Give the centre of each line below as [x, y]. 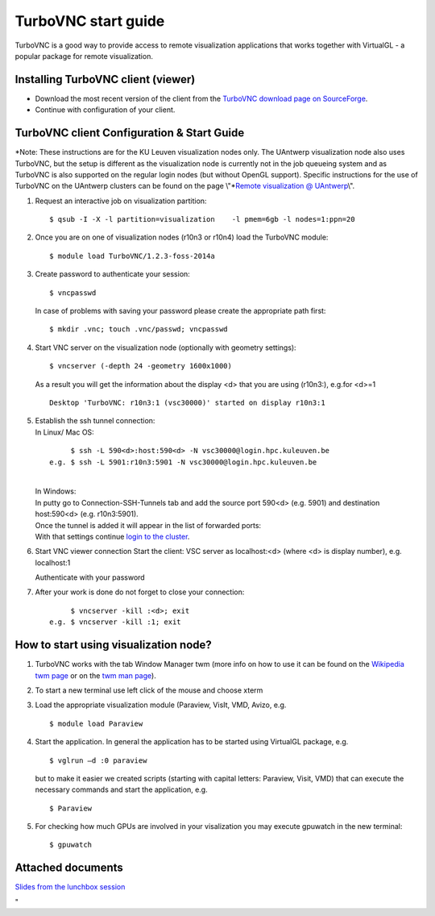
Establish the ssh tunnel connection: [95, 421]
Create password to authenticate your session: [113, 274]
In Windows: [56, 491]
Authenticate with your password [90, 577]
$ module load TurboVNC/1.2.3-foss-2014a [132, 256]
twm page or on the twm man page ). [95, 675]
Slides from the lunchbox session [70, 887]
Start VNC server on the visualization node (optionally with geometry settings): [166, 348]
